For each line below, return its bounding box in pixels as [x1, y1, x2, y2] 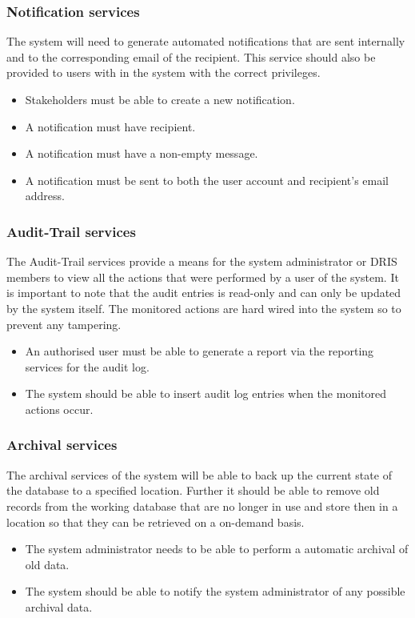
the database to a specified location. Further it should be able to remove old [6, 482, 380, 499]
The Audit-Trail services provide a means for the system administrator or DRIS [6, 253, 397, 270]
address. [25, 187, 65, 204]
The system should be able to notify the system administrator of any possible [25, 583, 405, 600]
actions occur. [25, 400, 94, 417]
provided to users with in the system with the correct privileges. [6, 64, 321, 81]
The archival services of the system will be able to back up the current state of [6, 466, 392, 483]
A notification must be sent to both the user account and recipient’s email [25, 171, 389, 188]
